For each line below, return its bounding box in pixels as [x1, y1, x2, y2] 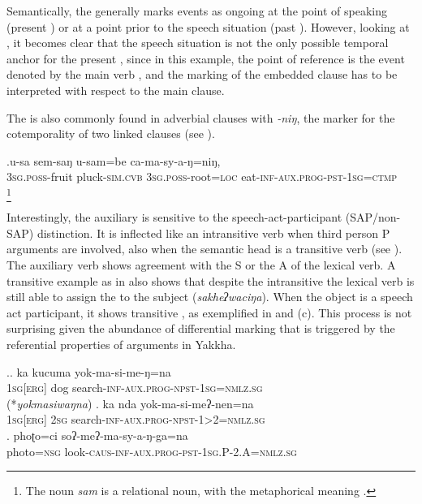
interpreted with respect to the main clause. [6, 81, 225, 98]
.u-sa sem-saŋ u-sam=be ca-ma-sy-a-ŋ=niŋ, [6, 152, 221, 169]
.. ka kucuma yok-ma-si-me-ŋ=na [6, 363, 171, 380]
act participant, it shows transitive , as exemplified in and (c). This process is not [6, 304, 412, 321]
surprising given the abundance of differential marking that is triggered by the [6, 320, 395, 337]
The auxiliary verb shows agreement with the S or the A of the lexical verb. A [6, 256, 396, 274]
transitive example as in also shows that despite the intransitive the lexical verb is [6, 272, 415, 289]
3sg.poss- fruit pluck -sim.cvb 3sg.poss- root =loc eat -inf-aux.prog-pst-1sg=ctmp [6, 168, 398, 185]
